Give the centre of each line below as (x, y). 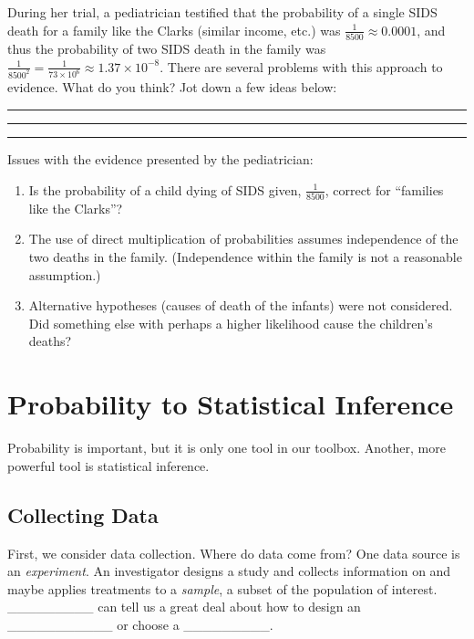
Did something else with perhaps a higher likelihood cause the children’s (231, 323)
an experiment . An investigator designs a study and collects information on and (229, 571)
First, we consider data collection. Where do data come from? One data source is (234, 553)
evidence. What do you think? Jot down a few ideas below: (172, 87)
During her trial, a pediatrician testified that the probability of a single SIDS (222, 12)
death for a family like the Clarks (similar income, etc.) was (174, 30)
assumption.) (65, 274)
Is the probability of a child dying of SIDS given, (165, 189)
